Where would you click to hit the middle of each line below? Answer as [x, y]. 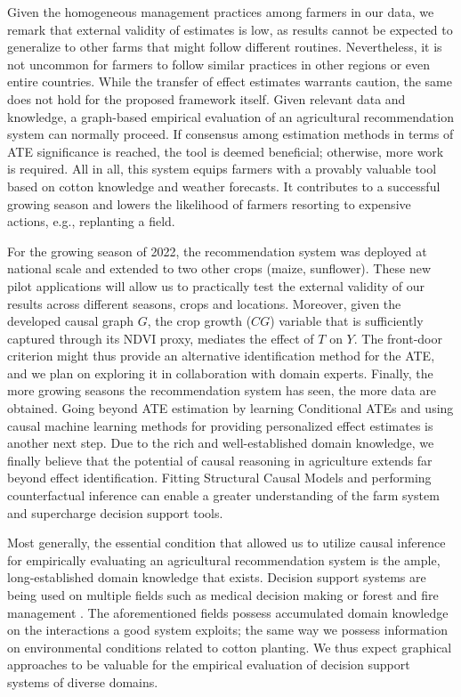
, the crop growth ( [199, 321]
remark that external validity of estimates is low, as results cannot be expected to [230, 29]
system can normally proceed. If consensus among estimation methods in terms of [230, 134]
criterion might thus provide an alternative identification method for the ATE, [221, 356]
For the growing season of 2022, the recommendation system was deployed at [217, 251]
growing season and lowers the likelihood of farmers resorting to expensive [209, 203]
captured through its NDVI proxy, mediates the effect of [161, 338]
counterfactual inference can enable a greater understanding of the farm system [223, 495]
